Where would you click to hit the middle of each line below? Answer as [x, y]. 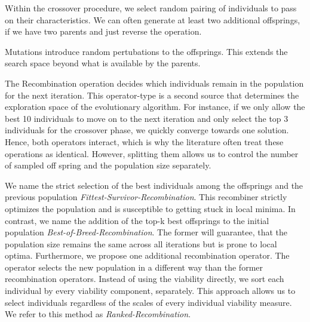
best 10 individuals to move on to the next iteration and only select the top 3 [147, 118]
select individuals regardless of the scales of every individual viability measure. [148, 302]
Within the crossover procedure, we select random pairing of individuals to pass [151, 8]
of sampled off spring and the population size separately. [108, 165]
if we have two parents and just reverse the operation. [103, 31]
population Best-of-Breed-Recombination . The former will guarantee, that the [146, 232]
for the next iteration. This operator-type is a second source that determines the [152, 95]
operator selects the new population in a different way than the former [134, 267]
